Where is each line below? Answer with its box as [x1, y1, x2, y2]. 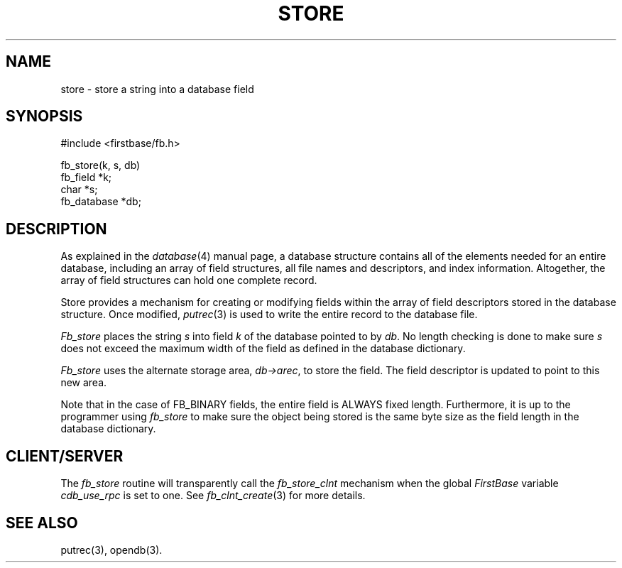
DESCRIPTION [6, 219, 107, 238]
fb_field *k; [60, 171, 112, 184]
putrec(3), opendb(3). [60, 543, 163, 556]
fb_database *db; [60, 195, 141, 208]
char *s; [60, 183, 98, 196]
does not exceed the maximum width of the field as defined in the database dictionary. [60, 342, 466, 355]
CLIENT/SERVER [6, 447, 124, 465]
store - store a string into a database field [60, 82, 254, 95]
